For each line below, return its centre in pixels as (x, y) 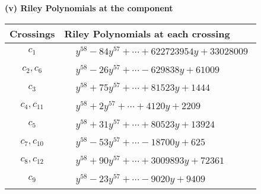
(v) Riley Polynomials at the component (89, 8)
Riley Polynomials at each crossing (147, 33)
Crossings (32, 33)
